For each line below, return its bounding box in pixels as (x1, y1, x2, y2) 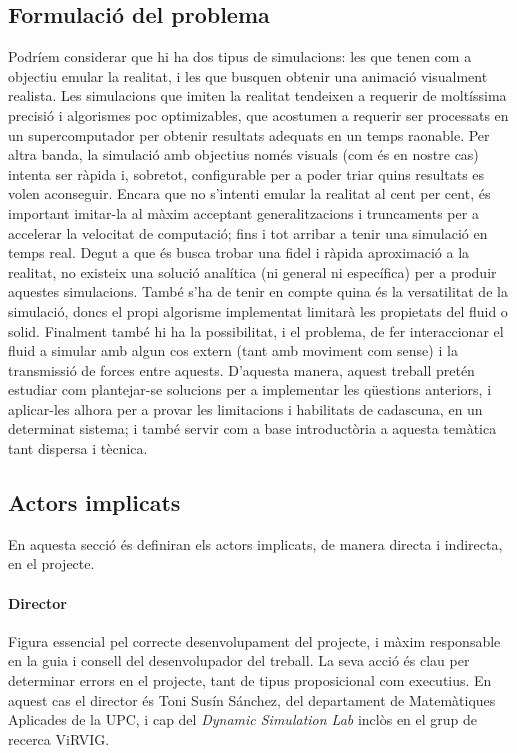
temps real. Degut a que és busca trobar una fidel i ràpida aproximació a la (8, 242, 470, 263)
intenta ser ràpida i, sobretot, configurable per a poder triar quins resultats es (8, 163, 485, 184)
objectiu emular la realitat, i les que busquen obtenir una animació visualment (8, 65, 488, 86)
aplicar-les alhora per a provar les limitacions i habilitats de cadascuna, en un (8, 398, 483, 419)
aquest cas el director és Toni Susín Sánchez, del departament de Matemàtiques (8, 689, 496, 710)
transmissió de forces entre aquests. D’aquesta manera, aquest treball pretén (8, 359, 475, 380)
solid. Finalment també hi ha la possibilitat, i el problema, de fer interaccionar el (8, 320, 504, 341)
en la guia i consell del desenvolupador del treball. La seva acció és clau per (8, 650, 470, 671)
